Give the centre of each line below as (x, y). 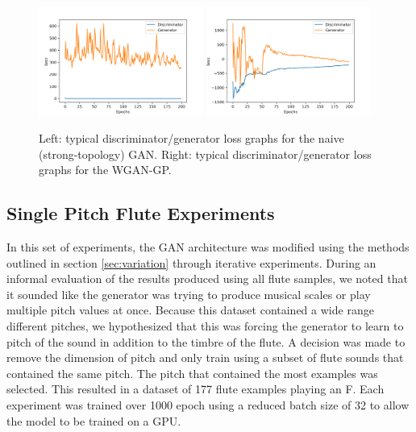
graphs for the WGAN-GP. (105, 170)
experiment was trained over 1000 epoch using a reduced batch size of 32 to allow (208, 405)
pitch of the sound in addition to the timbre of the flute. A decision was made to (206, 341)
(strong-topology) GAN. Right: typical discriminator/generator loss (205, 154)
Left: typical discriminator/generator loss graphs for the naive (191, 138)
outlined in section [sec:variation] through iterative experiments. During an (191, 262)
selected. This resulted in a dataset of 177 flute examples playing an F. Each (196, 389)
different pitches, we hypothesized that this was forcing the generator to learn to (205, 326)
